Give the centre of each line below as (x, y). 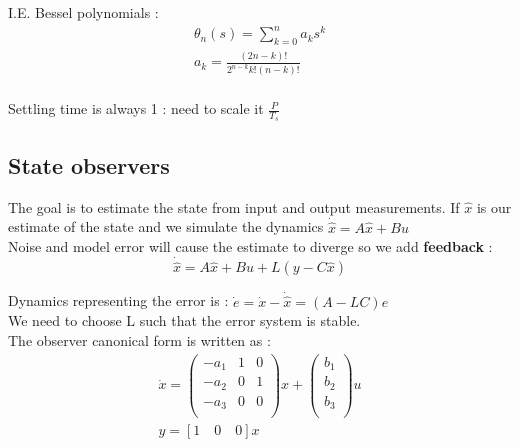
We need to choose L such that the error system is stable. (184, 320)
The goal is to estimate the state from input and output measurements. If (234, 206)
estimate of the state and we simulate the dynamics (166, 226)
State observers (89, 164)
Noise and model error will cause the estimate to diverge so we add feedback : (250, 246)
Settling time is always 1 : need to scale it (136, 108)
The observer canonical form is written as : (139, 339)
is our (494, 206)
